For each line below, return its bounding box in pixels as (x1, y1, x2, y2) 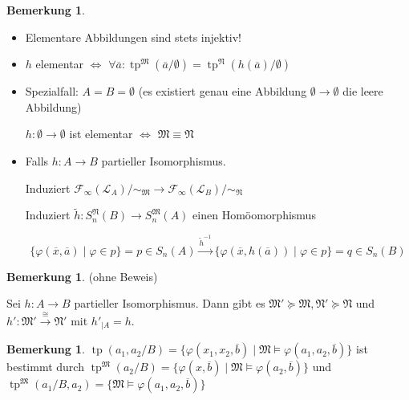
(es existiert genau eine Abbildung (138, 83, 307, 100)
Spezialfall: (25, 83, 79, 100)
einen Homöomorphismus (192, 206, 316, 223)
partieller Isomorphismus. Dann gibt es (74, 295, 265, 312)
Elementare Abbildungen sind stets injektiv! (25, 28, 242, 45)
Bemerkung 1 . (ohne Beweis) (6, 267, 158, 284)
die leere (342, 83, 383, 100)
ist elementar (69, 125, 133, 142)
